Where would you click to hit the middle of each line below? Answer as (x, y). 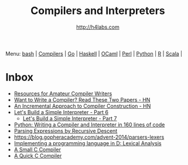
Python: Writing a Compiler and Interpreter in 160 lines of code (89, 125)
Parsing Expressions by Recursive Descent (66, 130)
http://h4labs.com (98, 27)
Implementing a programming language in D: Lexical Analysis (88, 143)
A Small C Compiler (37, 149)
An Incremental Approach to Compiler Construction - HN (82, 106)
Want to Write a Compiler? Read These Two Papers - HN (82, 99)
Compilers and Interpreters (98, 11)
